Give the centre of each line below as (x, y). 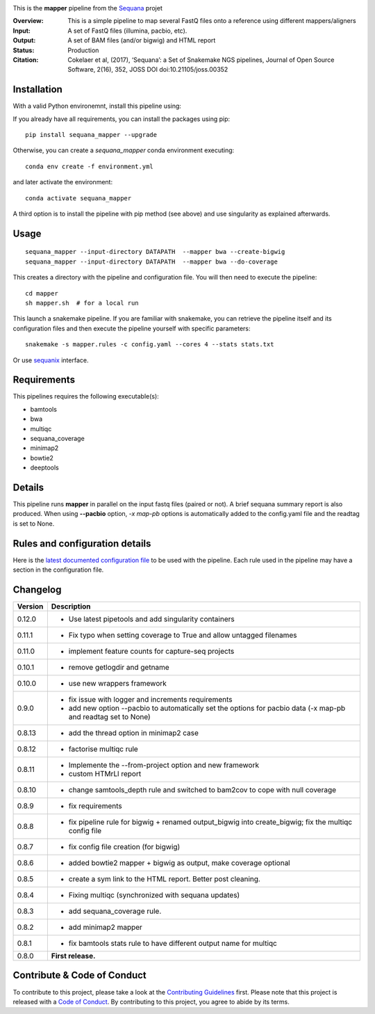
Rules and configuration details (82, 544)
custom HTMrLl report (105, 774)
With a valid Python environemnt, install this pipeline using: (97, 106)
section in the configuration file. (58, 570)
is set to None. (34, 523)
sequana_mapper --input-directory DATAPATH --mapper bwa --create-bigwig (155, 252)
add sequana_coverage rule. (115, 911)
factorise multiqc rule (103, 749)
